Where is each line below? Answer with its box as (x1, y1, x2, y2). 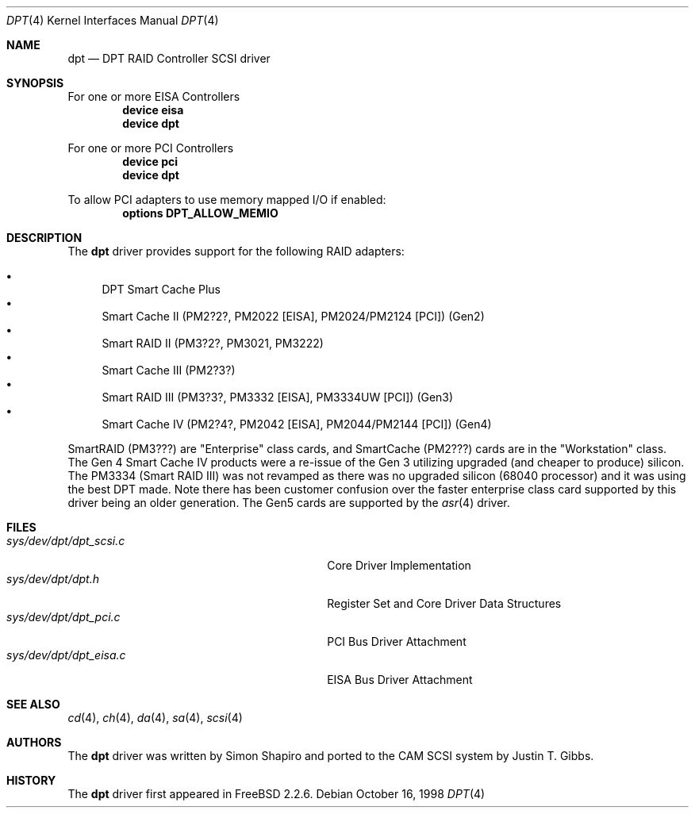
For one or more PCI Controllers (67, 141, 234, 155)
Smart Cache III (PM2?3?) (102, 363, 236, 377)
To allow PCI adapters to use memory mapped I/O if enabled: (67, 193, 386, 206)
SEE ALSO (6, 697, 60, 711)
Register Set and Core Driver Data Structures (327, 597, 562, 610)
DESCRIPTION (6, 231, 83, 244)
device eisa (122, 103, 184, 117)
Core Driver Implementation (327, 559, 471, 572)
